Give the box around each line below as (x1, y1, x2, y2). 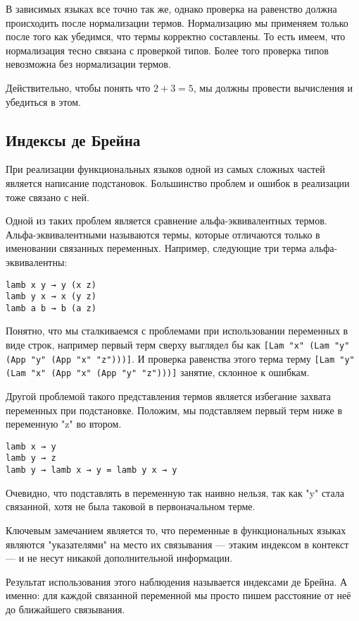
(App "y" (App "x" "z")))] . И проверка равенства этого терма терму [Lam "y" (6, 351, 355, 366)
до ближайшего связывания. (6, 601, 125, 616)
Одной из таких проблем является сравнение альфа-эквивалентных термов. (6, 213, 327, 228)
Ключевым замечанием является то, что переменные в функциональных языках (6, 522, 346, 537)
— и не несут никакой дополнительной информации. (6, 550, 233, 565)
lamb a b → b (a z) (6, 303, 96, 313)
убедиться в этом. (6, 94, 81, 109)
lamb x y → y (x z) (6, 279, 96, 290)
